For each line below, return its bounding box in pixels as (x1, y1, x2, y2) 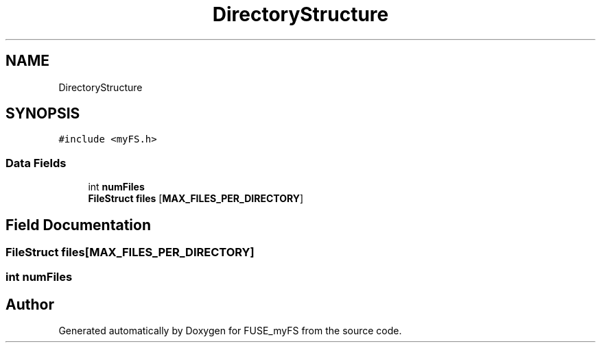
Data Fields (5, 156, 67, 170)
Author (5, 295, 54, 313)
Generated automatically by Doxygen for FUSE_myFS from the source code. (58, 325, 402, 337)
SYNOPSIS (5, 105, 80, 123)
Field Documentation (5, 216, 151, 234)
